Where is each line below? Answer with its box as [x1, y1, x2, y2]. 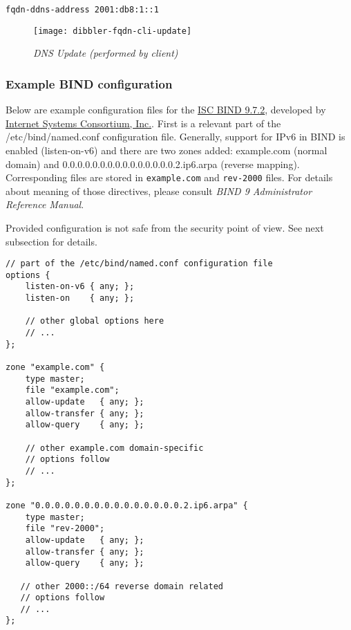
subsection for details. [6, 234, 97, 248]
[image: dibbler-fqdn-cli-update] [33, 26, 192, 36]
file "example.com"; [25, 385, 120, 396]
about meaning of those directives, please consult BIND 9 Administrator [6, 183, 312, 198]
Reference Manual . [6, 197, 84, 212]
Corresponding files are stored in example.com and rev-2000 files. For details [6, 170, 333, 185]
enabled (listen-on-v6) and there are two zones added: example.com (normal [6, 142, 328, 157]
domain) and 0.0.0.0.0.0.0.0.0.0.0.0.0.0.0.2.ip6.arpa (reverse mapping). [6, 156, 300, 171]
